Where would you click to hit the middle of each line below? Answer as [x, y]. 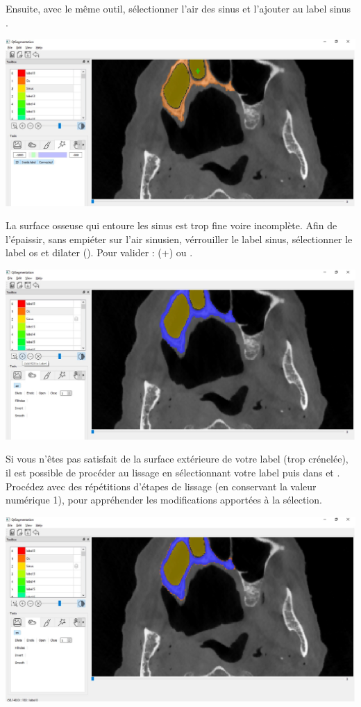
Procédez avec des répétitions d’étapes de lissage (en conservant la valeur [161, 486]
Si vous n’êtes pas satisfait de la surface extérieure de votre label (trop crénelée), [177, 459]
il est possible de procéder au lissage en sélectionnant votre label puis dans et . [173, 473]
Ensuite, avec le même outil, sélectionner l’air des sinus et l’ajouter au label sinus [178, 8]
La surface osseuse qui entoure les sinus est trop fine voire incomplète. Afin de [171, 225]
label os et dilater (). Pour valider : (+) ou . [99, 252]
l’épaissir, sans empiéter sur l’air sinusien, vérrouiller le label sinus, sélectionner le [179, 239]
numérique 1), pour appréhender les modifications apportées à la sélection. [164, 500]
